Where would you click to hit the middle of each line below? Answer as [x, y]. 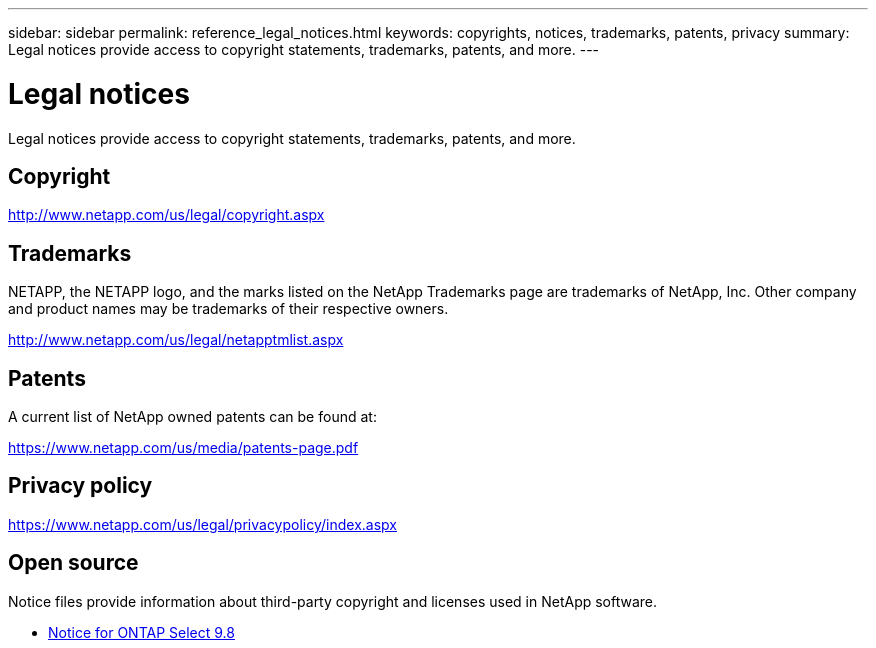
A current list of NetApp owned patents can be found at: [192, 417]
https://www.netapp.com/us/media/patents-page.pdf [183, 448]
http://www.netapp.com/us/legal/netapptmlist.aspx [176, 340]
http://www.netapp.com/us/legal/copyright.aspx [166, 215]
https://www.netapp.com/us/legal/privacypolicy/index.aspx [202, 524]
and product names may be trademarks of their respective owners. [228, 309]
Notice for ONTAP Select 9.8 [141, 632]
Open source [73, 563]
